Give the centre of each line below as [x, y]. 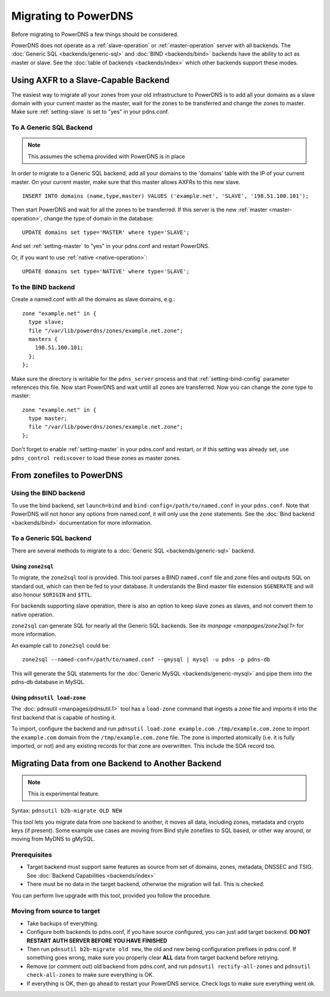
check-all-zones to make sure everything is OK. [90, 975]
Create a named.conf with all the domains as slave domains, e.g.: [93, 299]
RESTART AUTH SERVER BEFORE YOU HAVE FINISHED [97, 941]
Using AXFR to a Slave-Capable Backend [90, 80]
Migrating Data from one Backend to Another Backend [116, 763]
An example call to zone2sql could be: [61, 645]
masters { [43, 339]
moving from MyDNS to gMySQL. [53, 839]
